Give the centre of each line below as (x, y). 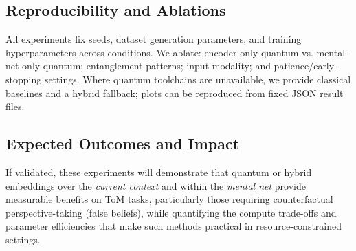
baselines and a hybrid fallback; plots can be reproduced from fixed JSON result (175, 92)
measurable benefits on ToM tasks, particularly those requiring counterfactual (169, 199)
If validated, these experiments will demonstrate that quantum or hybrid (159, 172)
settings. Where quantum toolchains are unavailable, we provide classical (198, 79)
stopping (24, 79)
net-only (23, 66)
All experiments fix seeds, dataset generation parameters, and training (154, 39)
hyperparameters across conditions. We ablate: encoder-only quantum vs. (159, 52)
